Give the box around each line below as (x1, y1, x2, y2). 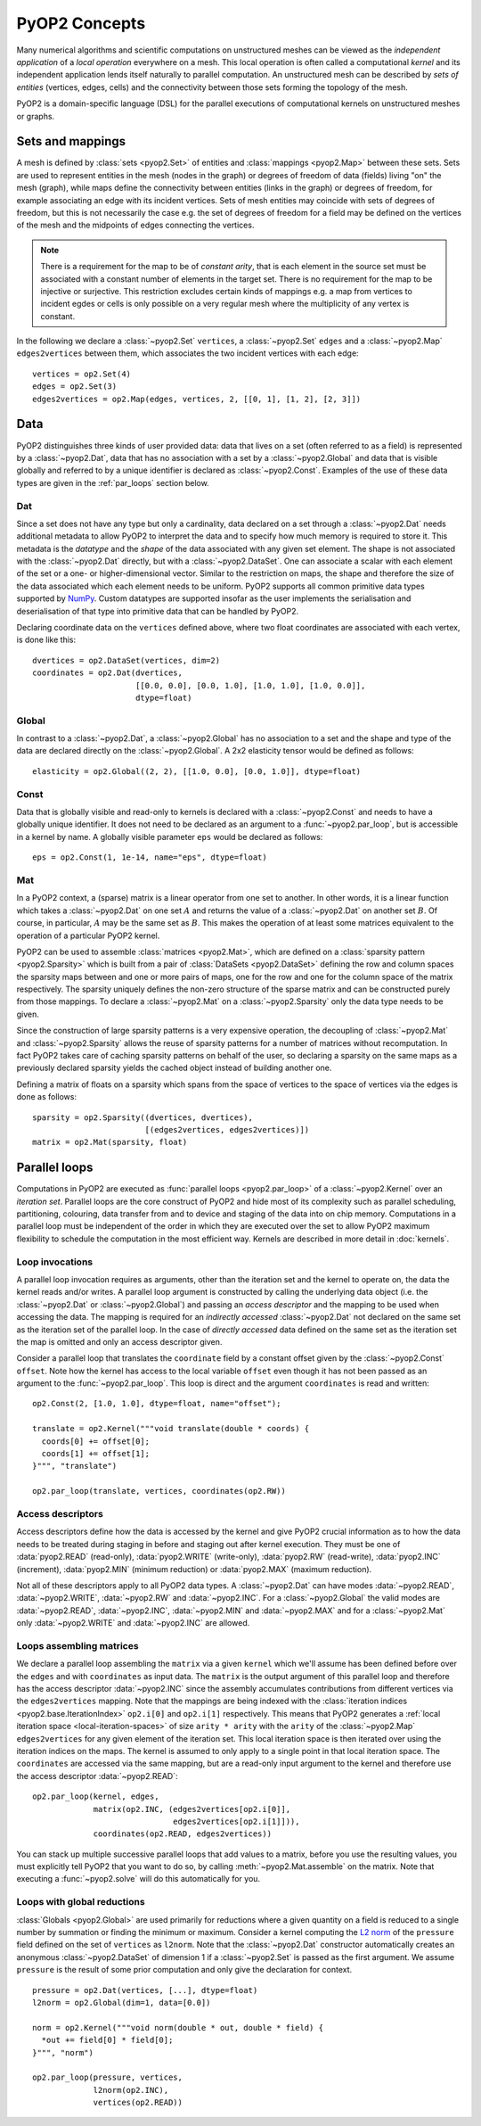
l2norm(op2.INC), (93, 2085, 169, 2095)
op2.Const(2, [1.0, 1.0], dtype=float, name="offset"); (32, 1398, 281, 1409)
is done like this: (16, 634, 76, 646)
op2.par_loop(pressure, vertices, (32, 2072, 183, 2082)
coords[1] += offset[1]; (41, 1449, 151, 1459)
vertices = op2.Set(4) (32, 368, 132, 379)
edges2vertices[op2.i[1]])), (172, 1816, 300, 1826)
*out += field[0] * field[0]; (41, 2035, 174, 2046)
